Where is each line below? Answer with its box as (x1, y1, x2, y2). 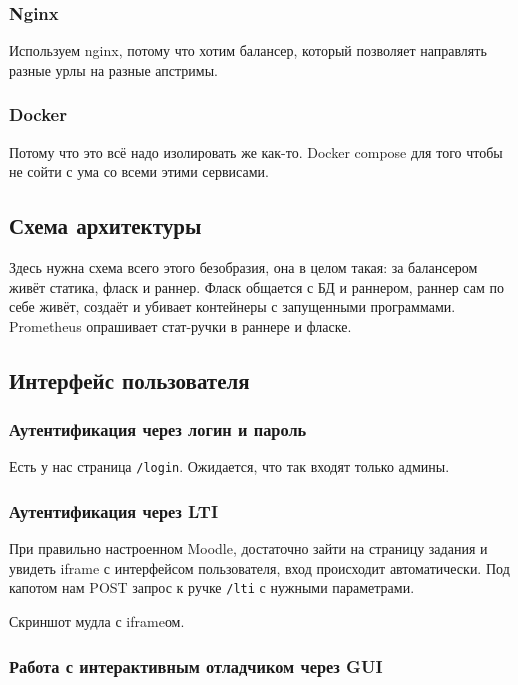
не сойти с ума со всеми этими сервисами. (9, 161, 269, 182)
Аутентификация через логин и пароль (9, 417, 307, 442)
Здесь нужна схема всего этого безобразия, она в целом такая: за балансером (9, 257, 478, 278)
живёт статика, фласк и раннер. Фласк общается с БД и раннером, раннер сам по (9, 276, 504, 297)
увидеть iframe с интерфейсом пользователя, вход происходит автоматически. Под (9, 557, 510, 578)
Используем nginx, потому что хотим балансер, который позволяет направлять (9, 40, 487, 61)
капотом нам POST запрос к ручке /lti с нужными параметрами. (9, 577, 415, 598)
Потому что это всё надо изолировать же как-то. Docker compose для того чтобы (9, 141, 503, 162)
